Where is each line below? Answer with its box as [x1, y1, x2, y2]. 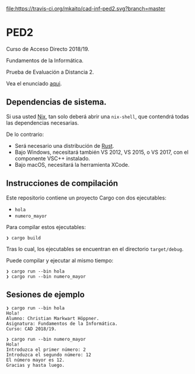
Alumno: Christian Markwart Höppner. [6, 316, 100, 322]
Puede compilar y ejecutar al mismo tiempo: [6, 256, 114, 264]
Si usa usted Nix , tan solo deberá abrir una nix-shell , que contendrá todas [6, 113, 189, 120]
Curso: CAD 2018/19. [6, 326, 57, 332]
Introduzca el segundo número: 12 [6, 352, 92, 358]
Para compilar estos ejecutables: [6, 223, 86, 230]
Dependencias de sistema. [6, 97, 107, 107]
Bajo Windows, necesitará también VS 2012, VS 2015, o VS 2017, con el [14, 148, 188, 156]
